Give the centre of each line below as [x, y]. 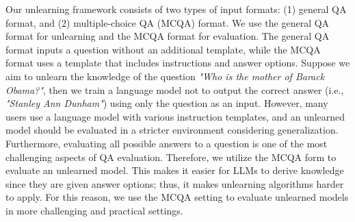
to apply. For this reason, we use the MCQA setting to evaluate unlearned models [177, 197]
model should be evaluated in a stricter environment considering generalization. [172, 130]
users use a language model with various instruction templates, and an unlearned [175, 116]
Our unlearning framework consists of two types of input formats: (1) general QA [176, 9]
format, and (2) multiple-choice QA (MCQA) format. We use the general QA [168, 22]
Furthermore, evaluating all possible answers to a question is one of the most [167, 143]
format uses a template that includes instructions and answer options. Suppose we [178, 63]
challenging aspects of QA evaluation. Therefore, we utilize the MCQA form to [171, 157]
